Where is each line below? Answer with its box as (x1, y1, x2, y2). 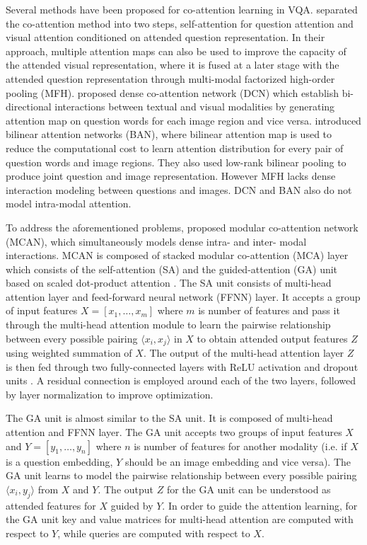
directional (6, 99, 52, 114)
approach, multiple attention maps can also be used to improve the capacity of (6, 43, 346, 58)
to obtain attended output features (197, 331, 348, 345)
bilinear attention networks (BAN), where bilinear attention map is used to (6, 127, 332, 142)
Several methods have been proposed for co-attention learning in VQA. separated (6, 2, 358, 16)
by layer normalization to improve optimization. (6, 386, 214, 401)
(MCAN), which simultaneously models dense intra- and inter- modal (6, 234, 307, 248)
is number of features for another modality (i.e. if (134, 438, 347, 453)
